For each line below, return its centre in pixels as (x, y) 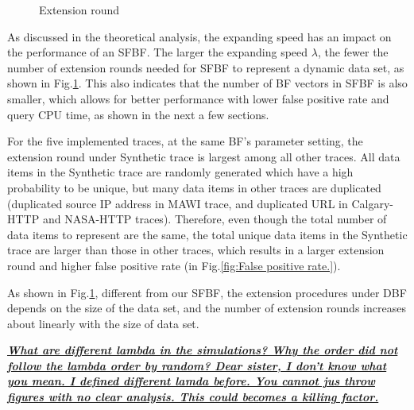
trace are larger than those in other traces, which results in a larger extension (196, 250)
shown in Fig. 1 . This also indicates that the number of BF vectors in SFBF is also (207, 83)
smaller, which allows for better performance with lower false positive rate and (198, 98)
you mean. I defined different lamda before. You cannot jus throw (191, 381)
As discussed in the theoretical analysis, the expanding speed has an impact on (199, 36)
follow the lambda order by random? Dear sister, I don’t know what (197, 365)
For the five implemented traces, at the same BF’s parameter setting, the (185, 141)
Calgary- (372, 203)
